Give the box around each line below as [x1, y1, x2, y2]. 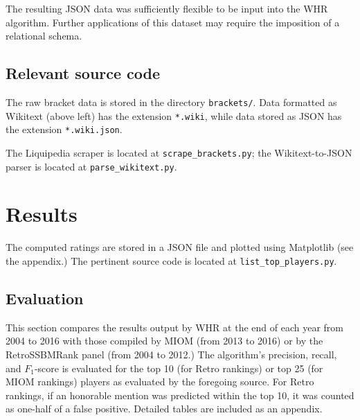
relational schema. [6, 28, 82, 43]
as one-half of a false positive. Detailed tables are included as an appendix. [6, 401, 323, 416]
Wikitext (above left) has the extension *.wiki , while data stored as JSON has [6, 108, 342, 123]
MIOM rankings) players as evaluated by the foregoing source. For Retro [6, 374, 314, 389]
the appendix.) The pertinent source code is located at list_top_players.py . [6, 253, 337, 268]
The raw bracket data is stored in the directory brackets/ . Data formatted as [6, 94, 337, 109]
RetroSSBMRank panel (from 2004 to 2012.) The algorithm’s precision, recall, [6, 347, 337, 362]
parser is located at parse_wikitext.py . [6, 159, 177, 173]
